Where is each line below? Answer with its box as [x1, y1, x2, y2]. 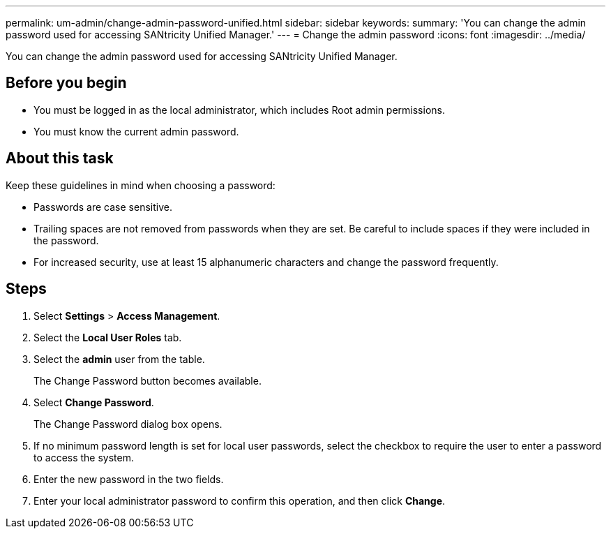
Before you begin [6, 74, 127, 92]
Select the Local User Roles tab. [33, 331, 182, 343]
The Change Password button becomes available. [33, 374, 262, 387]
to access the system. [33, 451, 135, 463]
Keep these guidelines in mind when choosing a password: [6, 179, 276, 191]
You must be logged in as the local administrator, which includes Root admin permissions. [33, 103, 445, 116]
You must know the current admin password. [33, 125, 239, 138]
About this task [6, 149, 114, 168]
